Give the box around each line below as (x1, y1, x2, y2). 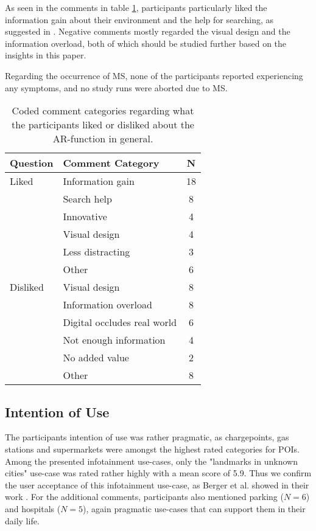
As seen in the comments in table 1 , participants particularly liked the (5, 1, 267, 13)
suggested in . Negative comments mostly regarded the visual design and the (5, 25, 290, 38)
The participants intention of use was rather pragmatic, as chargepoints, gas (5, 431, 289, 443)
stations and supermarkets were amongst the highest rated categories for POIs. (5, 442, 300, 455)
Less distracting (63, 245, 130, 259)
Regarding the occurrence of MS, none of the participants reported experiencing (5, 69, 303, 82)
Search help (63, 192, 112, 206)
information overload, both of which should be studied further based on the (5, 36, 287, 49)
